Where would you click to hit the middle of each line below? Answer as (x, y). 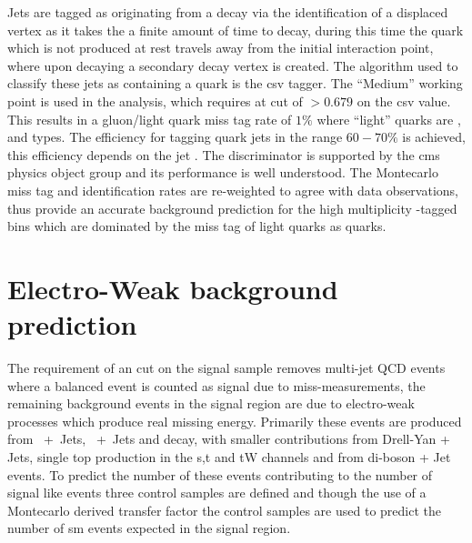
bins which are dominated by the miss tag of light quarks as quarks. (197, 226)
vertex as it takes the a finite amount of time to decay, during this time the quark (236, 30)
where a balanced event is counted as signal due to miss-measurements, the (216, 385)
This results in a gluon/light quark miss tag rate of (150, 119)
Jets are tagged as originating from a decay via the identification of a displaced (228, 12)
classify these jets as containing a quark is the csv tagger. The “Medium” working (235, 83)
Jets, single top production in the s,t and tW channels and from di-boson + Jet (229, 457)
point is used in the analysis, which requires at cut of (155, 101)
